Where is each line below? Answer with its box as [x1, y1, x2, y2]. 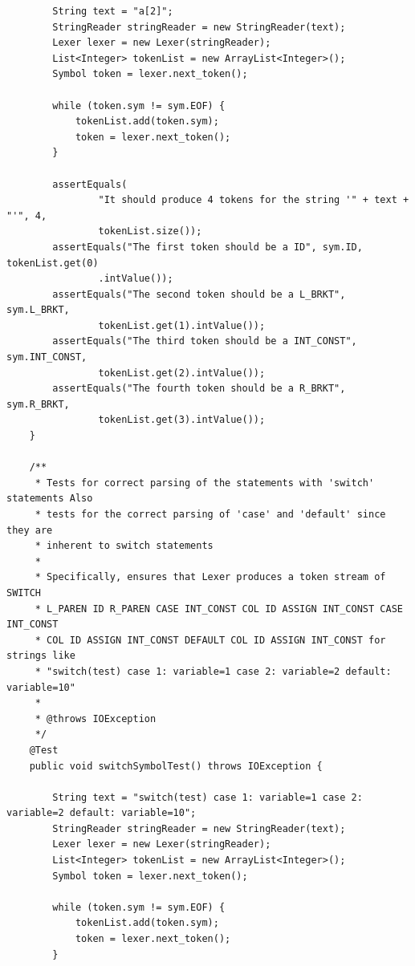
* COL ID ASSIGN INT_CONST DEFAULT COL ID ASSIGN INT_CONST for [35, 634, 386, 646]
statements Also [6, 493, 93, 505]
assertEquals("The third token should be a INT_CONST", [52, 335, 357, 347]
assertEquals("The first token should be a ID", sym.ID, [52, 241, 363, 253]
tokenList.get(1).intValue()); [98, 319, 266, 331]
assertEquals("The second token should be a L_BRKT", [52, 288, 346, 300]
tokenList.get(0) [6, 257, 99, 269]
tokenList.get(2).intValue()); [98, 367, 266, 379]
